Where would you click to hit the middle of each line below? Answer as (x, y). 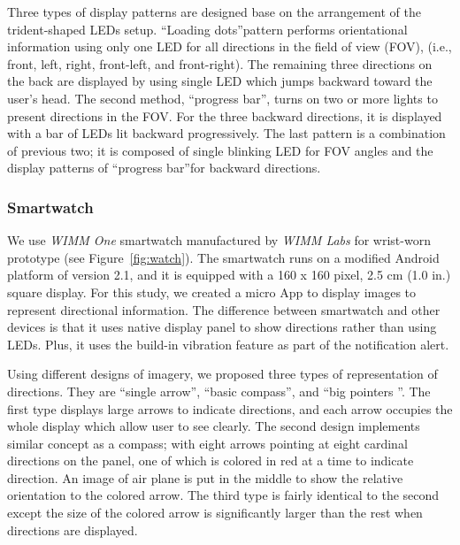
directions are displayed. (73, 530)
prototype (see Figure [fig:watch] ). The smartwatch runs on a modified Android (223, 257)
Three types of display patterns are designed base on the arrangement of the (215, 12)
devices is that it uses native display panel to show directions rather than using (222, 327)
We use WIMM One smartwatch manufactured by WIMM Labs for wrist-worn (219, 240)
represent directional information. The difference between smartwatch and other (224, 309)
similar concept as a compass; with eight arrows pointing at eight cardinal (207, 443)
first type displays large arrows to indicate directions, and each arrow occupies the (230, 408)
